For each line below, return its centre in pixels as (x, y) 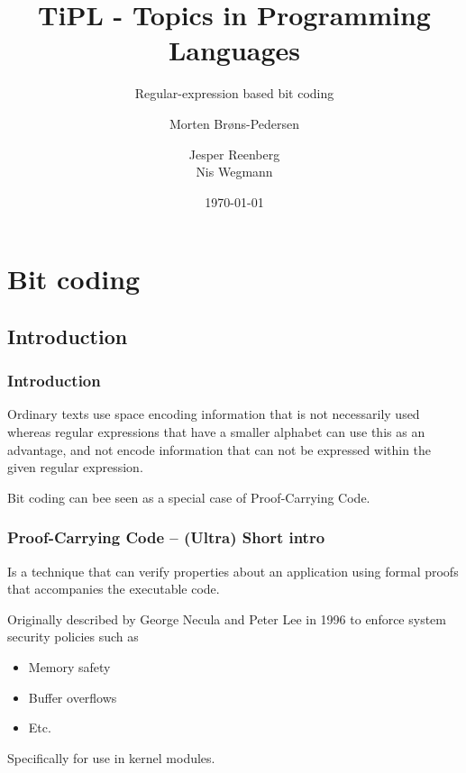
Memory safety (69, 667)
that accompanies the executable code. (114, 589)
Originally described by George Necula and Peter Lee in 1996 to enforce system (227, 618)
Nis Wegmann (234, 172)
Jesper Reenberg (234, 154)
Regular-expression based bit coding (234, 93)
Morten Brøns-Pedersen (234, 123)
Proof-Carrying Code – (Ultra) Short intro (166, 537)
